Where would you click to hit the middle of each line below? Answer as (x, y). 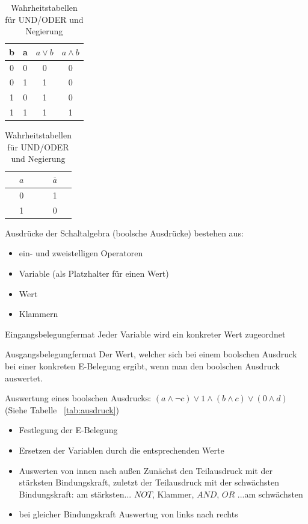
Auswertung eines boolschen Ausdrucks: (78, 398)
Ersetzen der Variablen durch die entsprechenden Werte (122, 450)
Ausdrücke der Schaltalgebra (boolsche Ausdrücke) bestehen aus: (124, 233)
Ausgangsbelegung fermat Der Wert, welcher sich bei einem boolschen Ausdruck (151, 354)
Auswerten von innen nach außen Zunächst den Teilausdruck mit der (146, 470)
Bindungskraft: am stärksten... (75, 494)
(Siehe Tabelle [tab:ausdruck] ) (62, 409)
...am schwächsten (270, 494)
